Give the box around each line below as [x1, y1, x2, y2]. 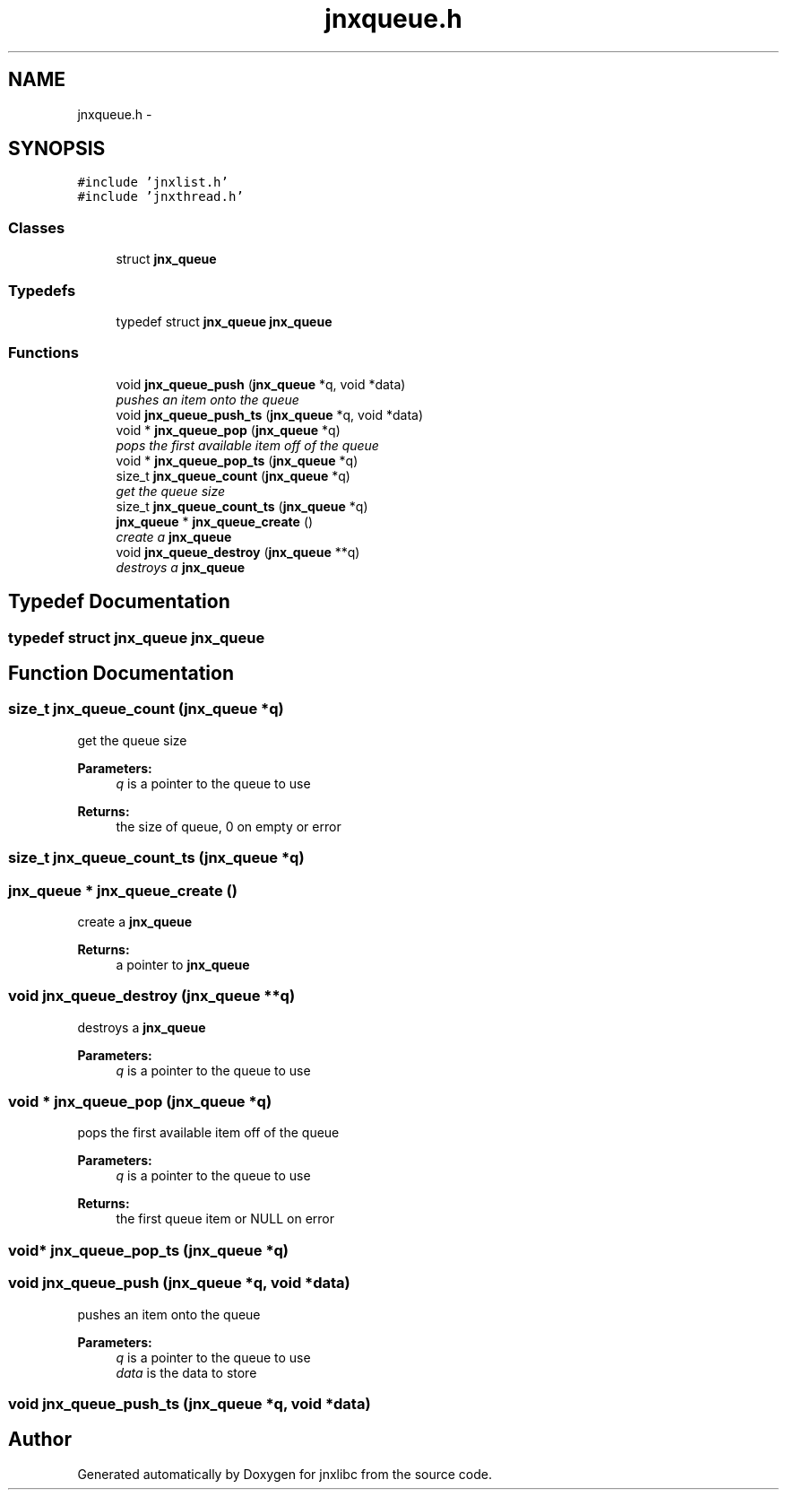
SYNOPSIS [8, 137, 106, 161]
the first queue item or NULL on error [116, 1211, 334, 1227]
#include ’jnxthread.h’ [77, 189, 244, 205]
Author [8, 1428, 72, 1451]
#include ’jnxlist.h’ [77, 175, 229, 190]
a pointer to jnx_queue [116, 956, 250, 972]
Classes [8, 218, 65, 237]
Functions [8, 344, 79, 362]
